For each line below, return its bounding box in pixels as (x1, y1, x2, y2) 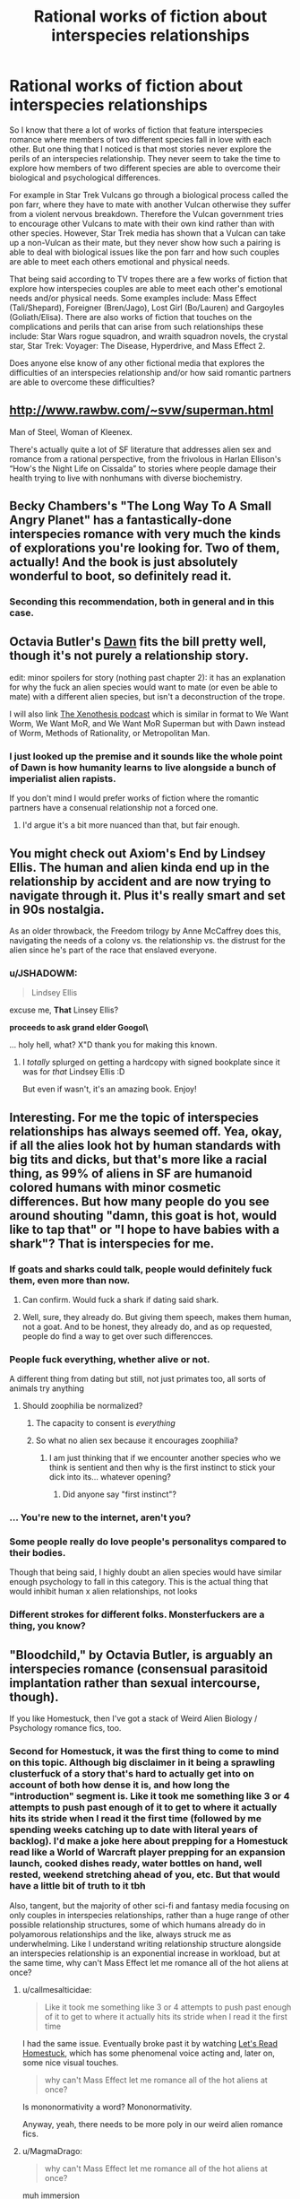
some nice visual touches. (21, 2056, 119, 2068)
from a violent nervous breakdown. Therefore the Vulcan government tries (9, 208, 284, 219)
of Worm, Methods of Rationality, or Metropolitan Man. (9, 727, 210, 738)
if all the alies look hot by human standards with (9, 1137, 281, 1153)
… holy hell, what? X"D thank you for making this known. (9, 1039, 218, 1050)
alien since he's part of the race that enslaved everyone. (9, 944, 218, 955)
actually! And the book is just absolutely (9, 554, 239, 570)
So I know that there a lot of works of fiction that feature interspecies (9, 124, 264, 135)
